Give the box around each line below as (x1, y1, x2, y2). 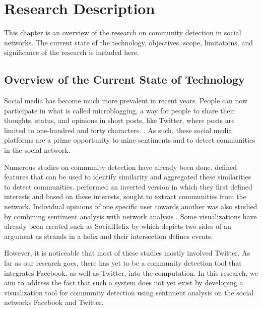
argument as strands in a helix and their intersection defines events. (4, 230, 213, 241)
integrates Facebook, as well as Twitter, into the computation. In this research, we (4, 267, 258, 278)
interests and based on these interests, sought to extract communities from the (4, 191, 246, 202)
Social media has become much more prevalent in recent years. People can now (4, 95, 248, 106)
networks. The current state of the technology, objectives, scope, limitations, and (4, 37, 253, 47)
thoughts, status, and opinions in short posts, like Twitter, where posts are (4, 115, 235, 126)
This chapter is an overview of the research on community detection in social (4, 27, 241, 38)
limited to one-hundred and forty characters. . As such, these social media (4, 125, 232, 135)
